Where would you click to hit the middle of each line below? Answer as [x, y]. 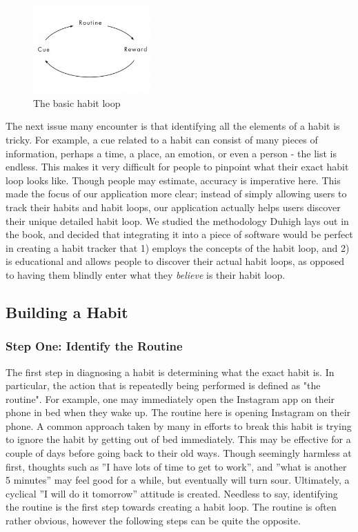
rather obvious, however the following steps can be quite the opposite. [153, 521]
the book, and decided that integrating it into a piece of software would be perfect [179, 234]
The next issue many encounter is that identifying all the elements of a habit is [173, 126]
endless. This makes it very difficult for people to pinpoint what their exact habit [177, 167]
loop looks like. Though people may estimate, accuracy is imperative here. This [173, 180]
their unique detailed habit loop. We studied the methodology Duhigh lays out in [177, 220]
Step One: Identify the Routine [94, 346]
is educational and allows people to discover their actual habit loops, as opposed [175, 261]
